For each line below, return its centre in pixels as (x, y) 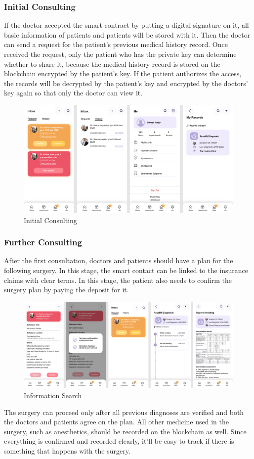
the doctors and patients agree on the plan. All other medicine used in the (116, 422)
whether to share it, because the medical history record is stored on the (112, 64)
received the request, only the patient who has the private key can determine (120, 54)
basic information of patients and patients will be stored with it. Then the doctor (127, 34)
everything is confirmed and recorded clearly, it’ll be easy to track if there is (119, 441)
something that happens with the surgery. (67, 450)
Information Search (53, 395)
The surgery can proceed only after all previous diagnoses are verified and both (124, 412)
